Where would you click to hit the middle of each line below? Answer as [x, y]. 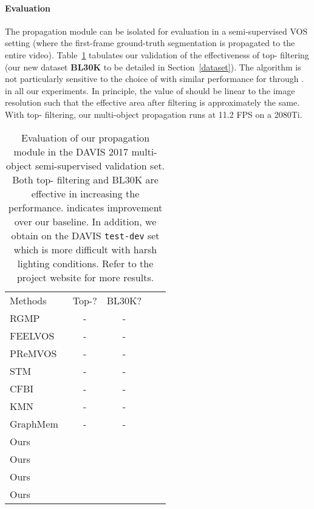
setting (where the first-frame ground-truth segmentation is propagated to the [150, 43]
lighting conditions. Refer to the [85, 263]
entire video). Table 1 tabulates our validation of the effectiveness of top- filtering [157, 54]
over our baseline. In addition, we [85, 221]
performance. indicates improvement [85, 207]
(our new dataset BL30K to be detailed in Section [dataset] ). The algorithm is [153, 67]
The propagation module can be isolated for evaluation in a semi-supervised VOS [156, 31]
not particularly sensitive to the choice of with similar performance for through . [155, 79]
